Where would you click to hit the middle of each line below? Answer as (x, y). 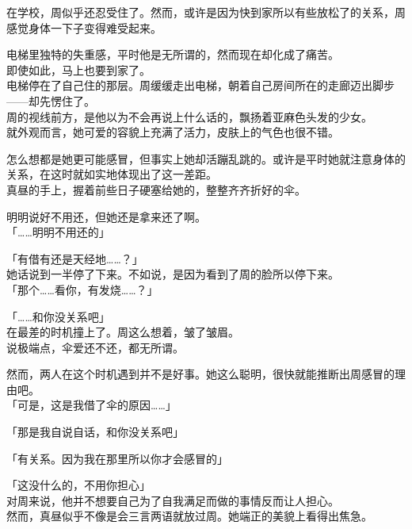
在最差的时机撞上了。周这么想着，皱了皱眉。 (123, 332)
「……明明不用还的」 (58, 232)
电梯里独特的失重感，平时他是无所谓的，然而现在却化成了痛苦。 (173, 54)
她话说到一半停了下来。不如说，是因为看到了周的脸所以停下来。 (173, 274)
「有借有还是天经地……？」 (75, 258)
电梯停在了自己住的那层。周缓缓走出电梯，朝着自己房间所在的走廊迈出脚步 (200, 85)
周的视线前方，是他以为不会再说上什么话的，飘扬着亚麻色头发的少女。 (189, 116)
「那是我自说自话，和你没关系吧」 (95, 432)
